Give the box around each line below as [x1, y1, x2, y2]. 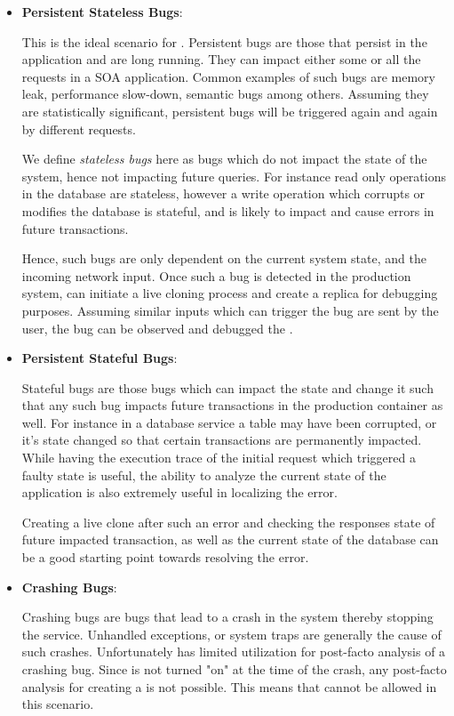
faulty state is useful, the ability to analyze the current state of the [21, 465, 386, 484]
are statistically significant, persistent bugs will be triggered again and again [21, 101, 438, 120]
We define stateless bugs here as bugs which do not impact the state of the [21, 149, 427, 168]
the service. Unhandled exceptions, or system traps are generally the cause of [21, 624, 442, 643]
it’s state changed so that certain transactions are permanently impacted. [21, 430, 422, 449]
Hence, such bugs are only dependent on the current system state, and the [21, 249, 426, 268]
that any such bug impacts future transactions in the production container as [21, 396, 443, 414]
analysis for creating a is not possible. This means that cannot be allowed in [21, 677, 437, 696]
